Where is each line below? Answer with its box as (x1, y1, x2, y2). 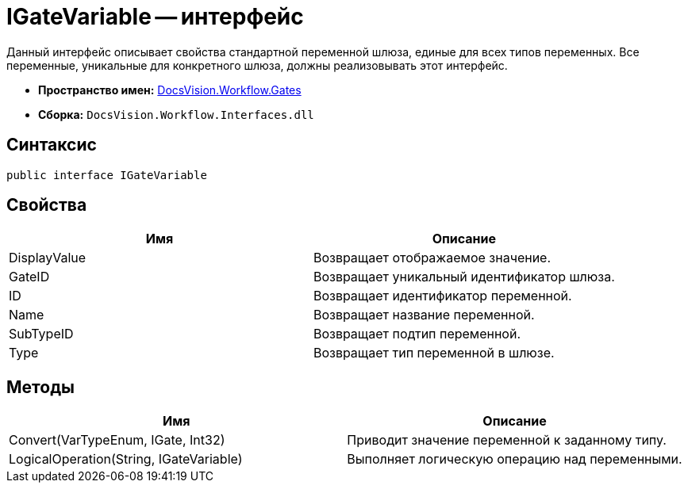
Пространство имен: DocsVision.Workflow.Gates (38, 82, 302, 97)
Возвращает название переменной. (313, 307, 535, 323)
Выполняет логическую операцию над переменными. (347, 451, 682, 468)
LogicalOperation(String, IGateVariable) (9, 451, 243, 468)
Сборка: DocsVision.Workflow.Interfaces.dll (38, 107, 314, 121)
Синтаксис (6, 135, 97, 155)
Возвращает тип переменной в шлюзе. (313, 345, 555, 361)
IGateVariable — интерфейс (6, 3, 304, 30)
